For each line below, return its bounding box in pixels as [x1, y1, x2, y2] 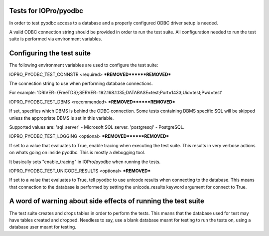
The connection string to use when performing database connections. [9, 80, 153, 86]
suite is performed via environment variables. [9, 36, 102, 42]
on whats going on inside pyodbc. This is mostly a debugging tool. [9, 150, 145, 156]
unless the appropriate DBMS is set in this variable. [9, 115, 114, 121]
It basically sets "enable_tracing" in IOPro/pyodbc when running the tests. [9, 159, 161, 165]
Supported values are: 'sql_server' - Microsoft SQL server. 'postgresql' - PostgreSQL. [9, 124, 185, 130]
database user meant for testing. [9, 224, 77, 230]
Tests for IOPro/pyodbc [9, 6, 83, 15]
